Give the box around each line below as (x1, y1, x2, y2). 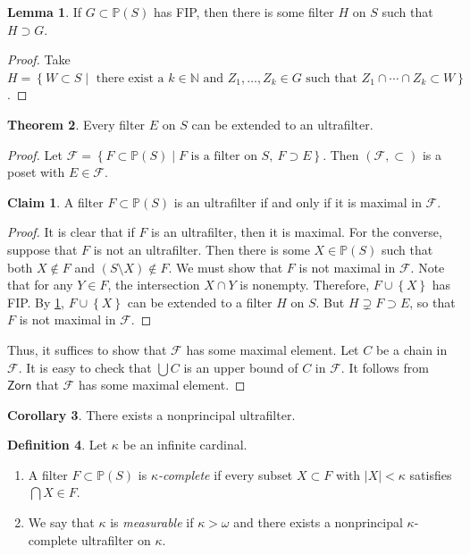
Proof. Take (7, 50, 71, 69)
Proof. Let (7, 145, 63, 164)
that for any (7, 275, 73, 294)
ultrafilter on (80, 530, 151, 549)
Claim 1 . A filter (7, 192, 104, 211)
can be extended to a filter (127, 292, 273, 311)
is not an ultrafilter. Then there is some (93, 240, 310, 258)
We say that (28, 513, 95, 532)
